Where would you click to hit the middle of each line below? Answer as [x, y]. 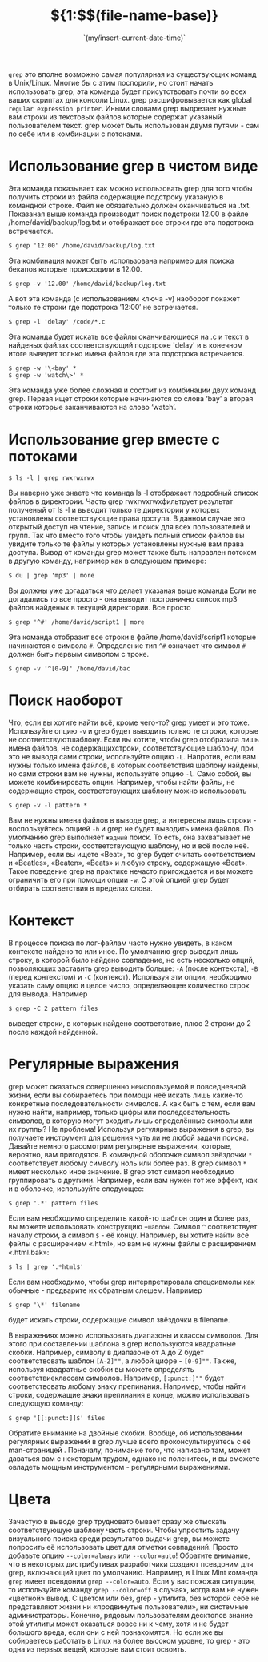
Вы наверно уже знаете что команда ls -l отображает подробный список [133, 493]
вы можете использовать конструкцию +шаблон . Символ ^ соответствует [133, 1226]
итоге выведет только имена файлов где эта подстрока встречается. [127, 353]
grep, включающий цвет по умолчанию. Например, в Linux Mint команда [133, 1572]
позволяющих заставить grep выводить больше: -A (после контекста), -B [133, 968]
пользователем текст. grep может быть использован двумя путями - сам [134, 125]
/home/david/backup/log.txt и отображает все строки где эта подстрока [131, 222]
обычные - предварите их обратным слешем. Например [105, 1290]
